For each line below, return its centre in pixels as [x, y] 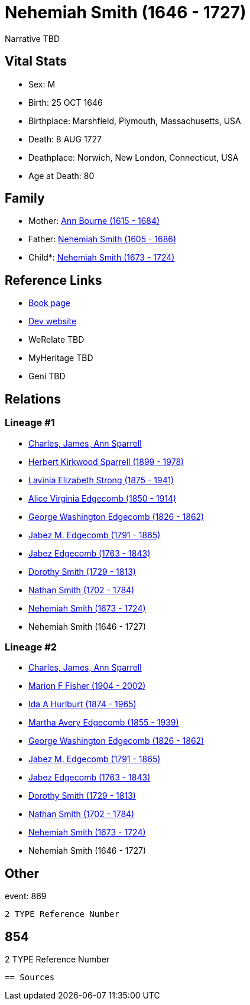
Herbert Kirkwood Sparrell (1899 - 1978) [106, 461]
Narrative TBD [32, 38]
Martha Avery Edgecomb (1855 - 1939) [104, 723]
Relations [33, 399]
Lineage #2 [31, 647]
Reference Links [53, 280]
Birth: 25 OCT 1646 [66, 102]
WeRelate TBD [56, 340]
